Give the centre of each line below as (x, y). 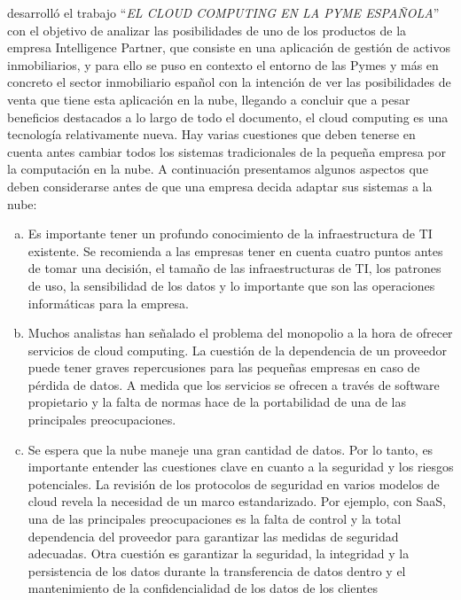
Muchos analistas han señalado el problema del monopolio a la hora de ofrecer (240, 333)
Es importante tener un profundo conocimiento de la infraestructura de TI (230, 234)
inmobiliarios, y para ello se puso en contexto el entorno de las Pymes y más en (223, 64)
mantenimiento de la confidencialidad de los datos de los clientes (203, 588)
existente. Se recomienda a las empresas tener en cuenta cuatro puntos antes (235, 250)
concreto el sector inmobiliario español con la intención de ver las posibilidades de (229, 82)
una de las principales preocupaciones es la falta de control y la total (215, 519)
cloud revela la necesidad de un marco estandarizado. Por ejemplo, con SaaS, (237, 501)
